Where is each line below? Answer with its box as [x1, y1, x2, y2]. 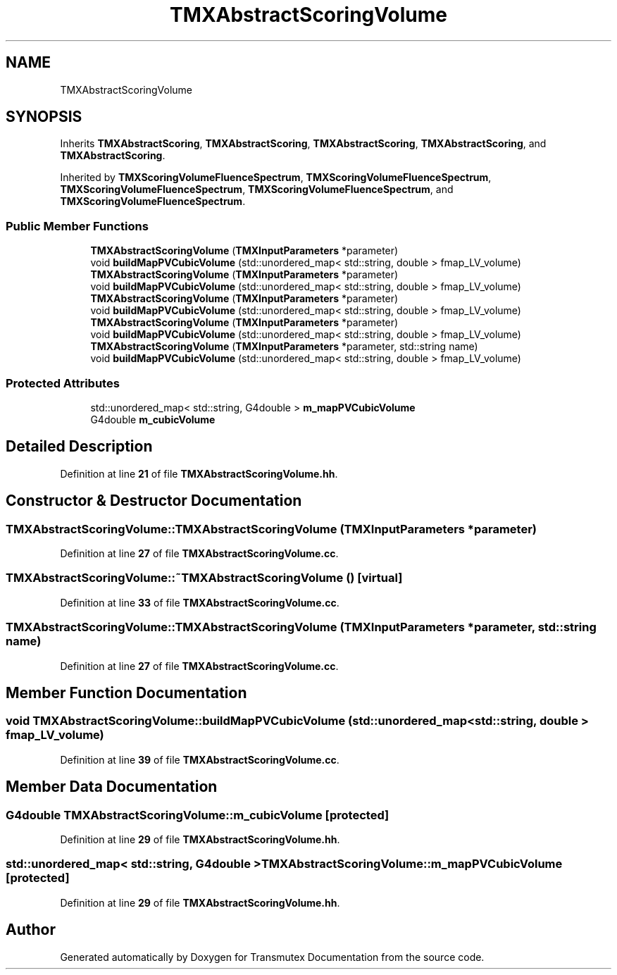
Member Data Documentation [6, 778, 218, 796]
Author [6, 921, 56, 939]
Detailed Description [6, 437, 153, 456]
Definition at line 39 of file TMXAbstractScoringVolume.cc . [60, 753, 339, 766]
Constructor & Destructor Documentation [6, 492, 302, 510]
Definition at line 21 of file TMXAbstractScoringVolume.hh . [60, 467, 338, 480]
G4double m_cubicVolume [90, 413, 216, 426]
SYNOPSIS [6, 108, 82, 126]
